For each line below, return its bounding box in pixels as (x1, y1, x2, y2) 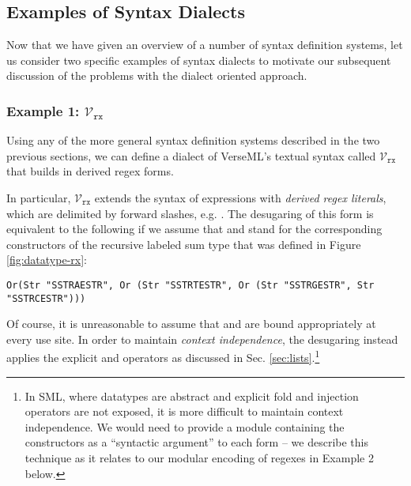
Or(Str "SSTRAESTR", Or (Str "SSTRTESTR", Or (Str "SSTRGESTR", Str (6, 279, 375, 291)
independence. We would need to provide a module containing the (25, 418, 345, 435)
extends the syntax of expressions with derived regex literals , (94, 189, 386, 205)
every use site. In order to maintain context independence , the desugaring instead (6, 330, 398, 347)
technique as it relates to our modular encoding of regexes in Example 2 (25, 450, 374, 466)
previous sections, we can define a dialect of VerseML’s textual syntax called (6, 147, 376, 164)
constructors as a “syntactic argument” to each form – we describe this (25, 434, 368, 450)
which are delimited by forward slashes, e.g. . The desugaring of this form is (6, 205, 374, 221)
